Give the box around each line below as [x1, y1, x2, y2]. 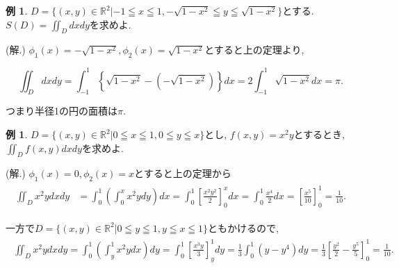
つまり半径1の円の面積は [6, 103, 117, 118]
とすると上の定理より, [204, 42, 304, 57]
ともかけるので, [208, 220, 279, 235]
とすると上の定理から [134, 166, 231, 181]
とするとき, [293, 127, 345, 142]
